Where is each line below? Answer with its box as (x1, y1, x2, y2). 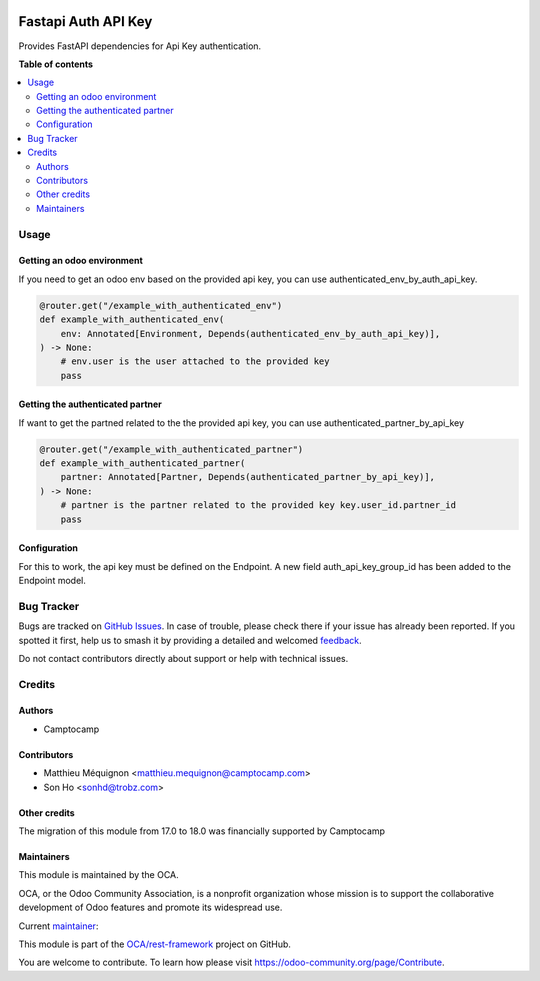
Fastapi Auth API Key (18, 13, 153, 30)
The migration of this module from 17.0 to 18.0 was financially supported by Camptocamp (18, 825, 385, 837)
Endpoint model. (18, 575, 87, 586)
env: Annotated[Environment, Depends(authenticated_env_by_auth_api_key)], (60, 328, 441, 339)
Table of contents (18, 58, 94, 70)
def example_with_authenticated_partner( (39, 458, 246, 469)
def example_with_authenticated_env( (39, 314, 225, 325)
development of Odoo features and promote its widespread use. (18, 901, 283, 914)
